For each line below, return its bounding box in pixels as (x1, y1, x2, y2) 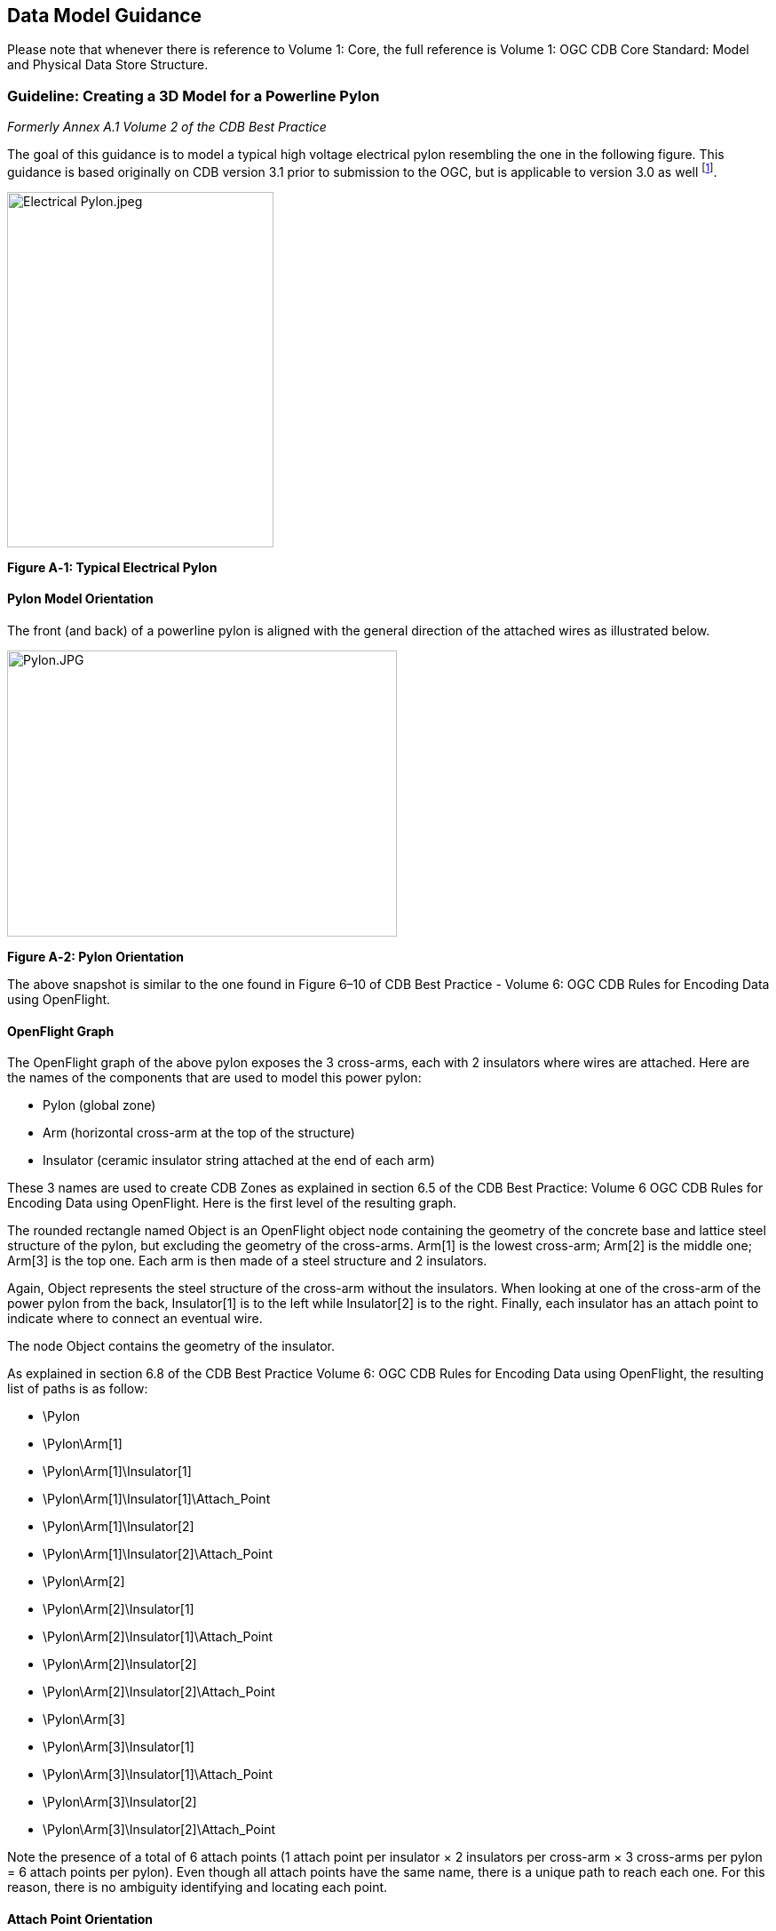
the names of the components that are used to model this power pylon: (7, 1070, 422, 1086)
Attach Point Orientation (7, 1911, 154, 1927)
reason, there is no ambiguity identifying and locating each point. (7, 1879, 388, 1895)
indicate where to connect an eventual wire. (7, 1311, 263, 1327)
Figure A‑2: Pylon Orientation (7, 949, 185, 965)
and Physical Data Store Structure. (7, 57, 209, 73)
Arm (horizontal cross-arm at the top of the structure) (43, 1125, 355, 1141)
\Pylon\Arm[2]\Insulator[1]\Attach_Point (43, 1629, 273, 1645)
